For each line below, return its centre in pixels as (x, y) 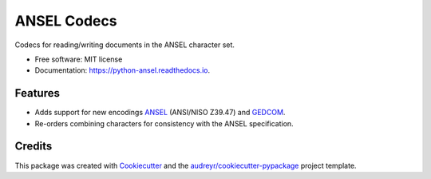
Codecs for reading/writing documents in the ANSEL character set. (125, 45)
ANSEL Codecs (66, 21)
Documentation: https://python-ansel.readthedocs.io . (123, 70)
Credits (34, 147)
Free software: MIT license (79, 59)
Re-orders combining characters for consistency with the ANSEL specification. (164, 123)
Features (37, 93)
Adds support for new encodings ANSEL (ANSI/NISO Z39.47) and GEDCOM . (160, 113)
